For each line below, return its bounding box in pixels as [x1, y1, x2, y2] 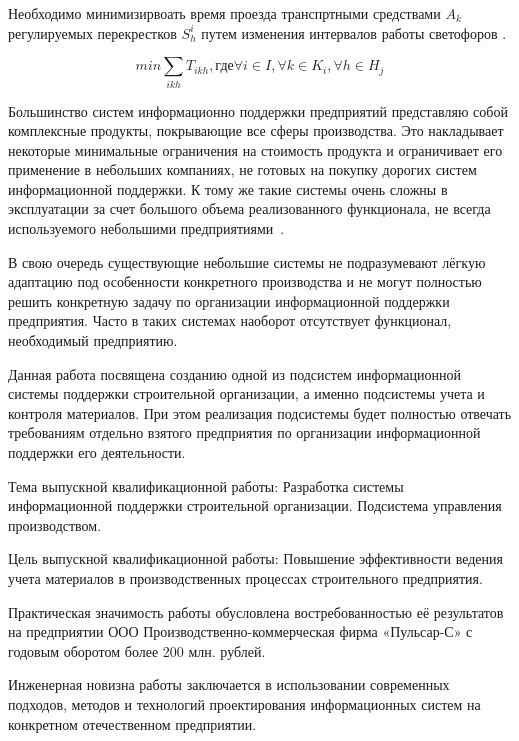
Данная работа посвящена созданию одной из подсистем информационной [8, 363, 461, 384]
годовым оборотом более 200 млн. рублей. [8, 640, 266, 661]
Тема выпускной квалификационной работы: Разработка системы [8, 475, 404, 496]
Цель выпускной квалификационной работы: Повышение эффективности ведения [8, 548, 503, 569]
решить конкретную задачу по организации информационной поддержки [8, 290, 450, 311]
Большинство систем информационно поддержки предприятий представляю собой [8, 100, 508, 121]
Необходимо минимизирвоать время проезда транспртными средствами [8, 3, 441, 23]
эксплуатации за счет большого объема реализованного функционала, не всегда [8, 198, 491, 219]
